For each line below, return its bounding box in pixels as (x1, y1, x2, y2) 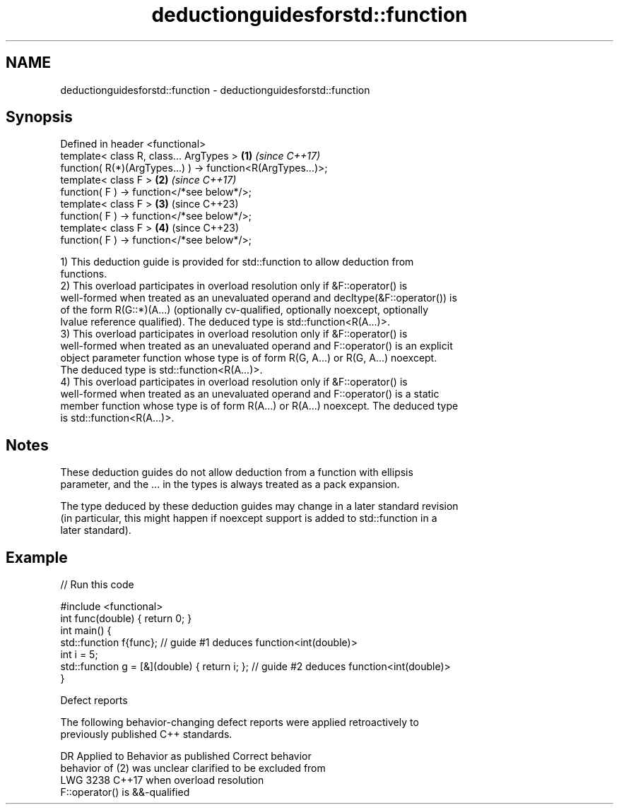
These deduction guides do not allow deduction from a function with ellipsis (60, 466, 413, 479)
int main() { (60, 624, 112, 637)
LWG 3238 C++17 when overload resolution (60, 774, 264, 787)
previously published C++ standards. (60, 728, 232, 741)
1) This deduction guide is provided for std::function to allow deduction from (60, 256, 414, 268)
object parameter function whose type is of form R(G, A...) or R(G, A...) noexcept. (60, 352, 437, 364)
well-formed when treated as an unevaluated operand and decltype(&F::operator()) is (60, 292, 457, 304)
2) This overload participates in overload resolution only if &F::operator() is (60, 280, 408, 292)
